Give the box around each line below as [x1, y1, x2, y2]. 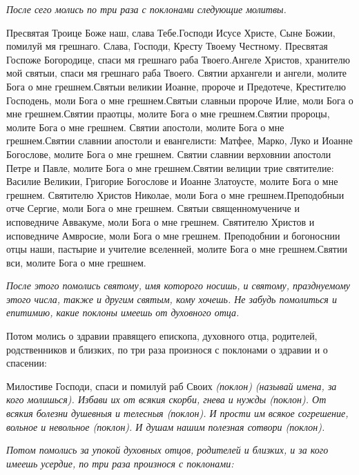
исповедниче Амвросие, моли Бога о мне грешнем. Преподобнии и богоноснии [6, 228, 340, 242]
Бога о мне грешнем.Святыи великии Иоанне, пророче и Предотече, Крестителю [6, 79, 346, 93]
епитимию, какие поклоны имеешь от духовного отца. [6, 305, 240, 320]
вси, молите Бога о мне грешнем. [6, 255, 146, 269]
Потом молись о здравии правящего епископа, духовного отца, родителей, [6, 329, 318, 343]
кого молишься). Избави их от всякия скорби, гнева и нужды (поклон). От [6, 392, 327, 407]
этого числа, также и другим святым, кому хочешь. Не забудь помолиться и [6, 291, 337, 306]
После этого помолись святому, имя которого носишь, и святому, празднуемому [6, 278, 351, 293]
